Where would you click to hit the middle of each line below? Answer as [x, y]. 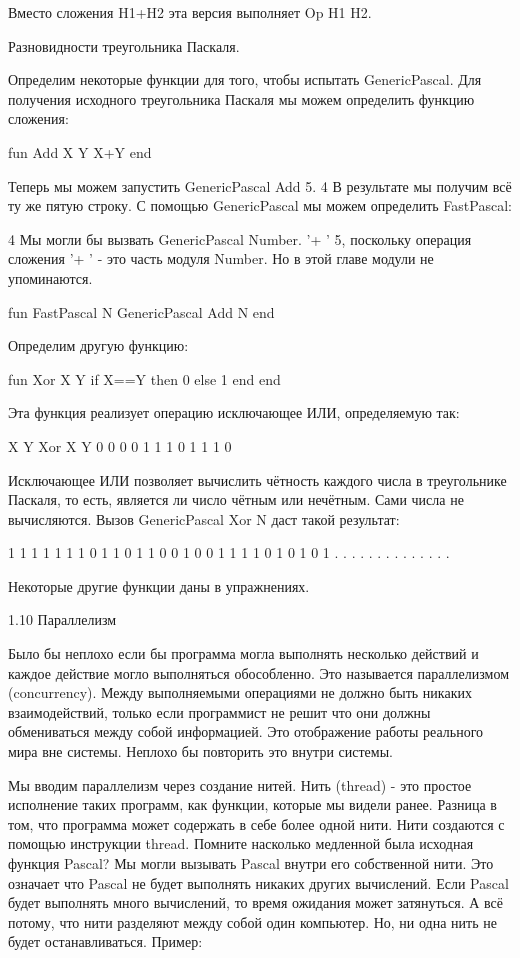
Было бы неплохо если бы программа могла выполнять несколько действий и [243, 653]
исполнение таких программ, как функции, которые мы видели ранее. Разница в [252, 804]
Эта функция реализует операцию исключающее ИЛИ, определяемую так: [234, 412]
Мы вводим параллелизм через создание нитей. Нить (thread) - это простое [240, 784]
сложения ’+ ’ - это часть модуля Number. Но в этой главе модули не [221, 258]
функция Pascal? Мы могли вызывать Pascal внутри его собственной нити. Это [251, 863]
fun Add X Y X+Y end [80, 151]
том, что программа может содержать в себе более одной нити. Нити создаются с [256, 823]
